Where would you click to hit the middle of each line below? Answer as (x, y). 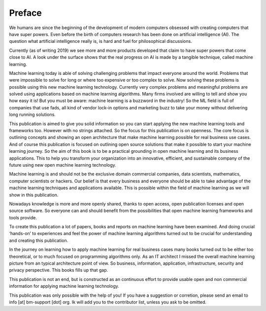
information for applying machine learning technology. (64, 286)
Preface (25, 13)
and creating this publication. (39, 240)
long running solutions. (33, 115)
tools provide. (23, 217)
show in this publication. (34, 195)
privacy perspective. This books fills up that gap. (59, 270)
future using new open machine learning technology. (63, 165)
